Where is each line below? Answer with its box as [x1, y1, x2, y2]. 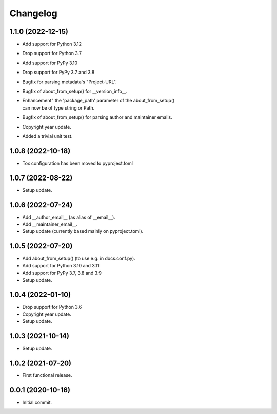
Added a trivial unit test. [22, 133, 73, 139]
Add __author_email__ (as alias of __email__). [22, 214, 115, 220]
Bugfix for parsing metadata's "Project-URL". [22, 79, 117, 85]
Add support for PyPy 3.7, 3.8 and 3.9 [22, 270, 102, 276]
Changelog [9, 8, 57, 19]
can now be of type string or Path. [22, 104, 95, 111]
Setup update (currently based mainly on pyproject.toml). [22, 228, 144, 235]
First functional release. [22, 372, 72, 379]
